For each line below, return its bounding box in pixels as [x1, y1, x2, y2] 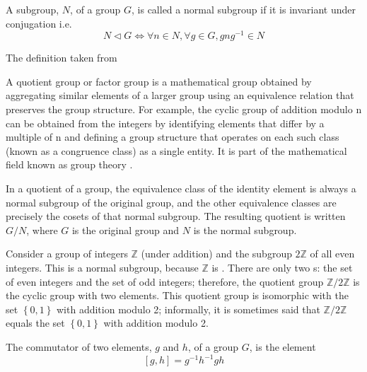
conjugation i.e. [6, 16, 72, 30]
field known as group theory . [6, 157, 133, 172]
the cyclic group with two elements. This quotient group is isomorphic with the [6, 288, 349, 303]
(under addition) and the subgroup [141, 246, 292, 261]
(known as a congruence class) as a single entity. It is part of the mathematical [6, 143, 347, 158]
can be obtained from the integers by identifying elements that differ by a [6, 115, 325, 130]
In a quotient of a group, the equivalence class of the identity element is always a [6, 181, 356, 196]
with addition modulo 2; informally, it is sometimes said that [56, 301, 320, 316]
